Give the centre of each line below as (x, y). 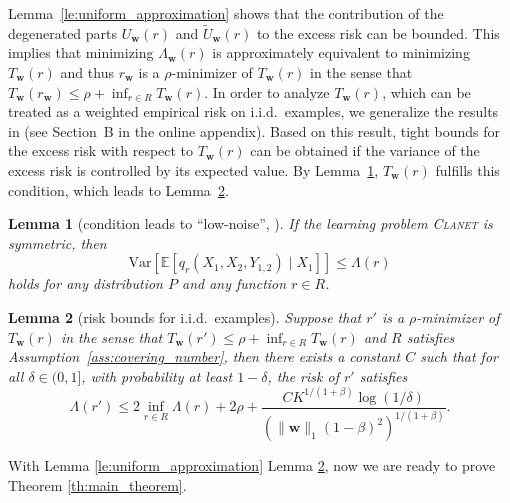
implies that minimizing (81, 52)
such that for (459, 356)
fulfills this (467, 169)
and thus (87, 72)
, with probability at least (157, 375)
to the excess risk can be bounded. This (378, 32)
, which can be (426, 91)
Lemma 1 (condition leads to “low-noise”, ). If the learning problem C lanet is (250, 223)
